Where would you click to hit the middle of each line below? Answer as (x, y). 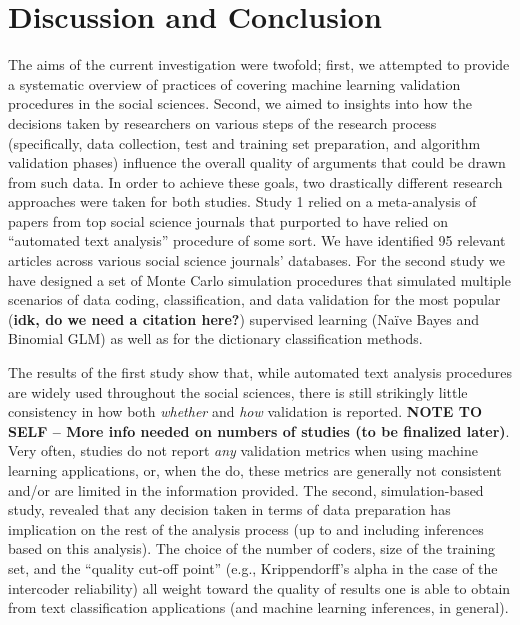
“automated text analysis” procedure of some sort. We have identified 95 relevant (257, 240)
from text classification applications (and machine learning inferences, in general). (258, 607)
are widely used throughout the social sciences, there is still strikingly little (238, 391)
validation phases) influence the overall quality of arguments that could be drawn (257, 162)
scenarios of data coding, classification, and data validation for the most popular (254, 299)
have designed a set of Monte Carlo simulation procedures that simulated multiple (259, 279)
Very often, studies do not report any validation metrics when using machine (243, 450)
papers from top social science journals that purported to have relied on (228, 220)
